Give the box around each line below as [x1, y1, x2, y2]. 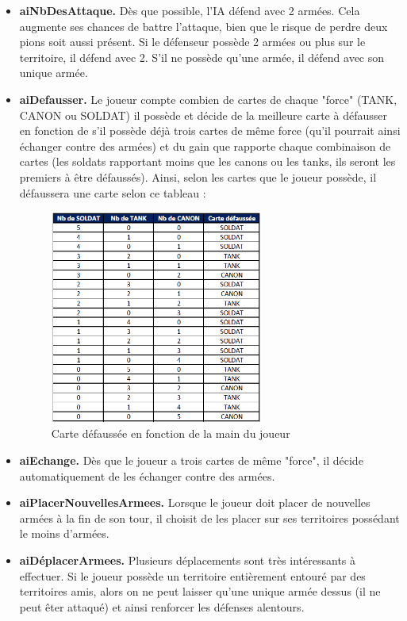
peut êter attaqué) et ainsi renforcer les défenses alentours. [19, 598, 305, 615]
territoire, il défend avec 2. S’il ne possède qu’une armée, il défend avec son [19, 48, 385, 65]
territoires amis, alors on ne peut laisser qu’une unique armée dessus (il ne [19, 583, 381, 600]
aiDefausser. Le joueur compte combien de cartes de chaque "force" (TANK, [19, 90, 397, 107]
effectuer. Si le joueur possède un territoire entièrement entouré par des [19, 567, 366, 584]
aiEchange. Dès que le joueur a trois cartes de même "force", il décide [19, 451, 363, 468]
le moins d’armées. [19, 525, 109, 542]
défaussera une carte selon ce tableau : [19, 184, 206, 201]
